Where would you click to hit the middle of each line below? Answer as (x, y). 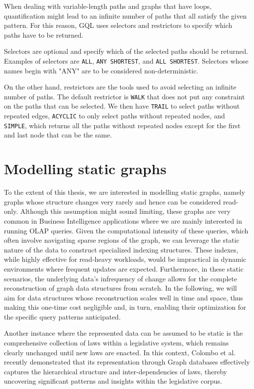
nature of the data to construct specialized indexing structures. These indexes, (121, 249)
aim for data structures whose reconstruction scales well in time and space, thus (124, 297)
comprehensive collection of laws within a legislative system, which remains (116, 343)
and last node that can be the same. (58, 135)
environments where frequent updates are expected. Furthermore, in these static (124, 268)
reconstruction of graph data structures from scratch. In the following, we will (120, 288)
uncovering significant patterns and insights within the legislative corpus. (113, 381)
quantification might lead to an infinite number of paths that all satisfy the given (125, 15)
